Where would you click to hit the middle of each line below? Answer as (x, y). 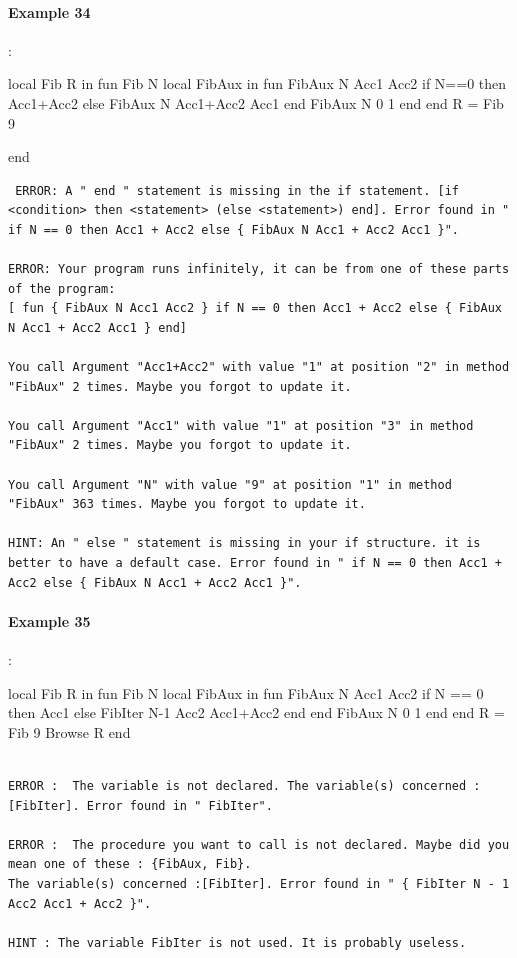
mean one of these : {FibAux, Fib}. (130, 864)
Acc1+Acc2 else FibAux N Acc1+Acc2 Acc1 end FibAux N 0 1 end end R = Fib (256, 102)
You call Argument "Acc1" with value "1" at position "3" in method (241, 425)
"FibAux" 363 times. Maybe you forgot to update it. (187, 504)
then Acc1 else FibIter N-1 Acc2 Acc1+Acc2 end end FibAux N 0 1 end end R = (256, 712)
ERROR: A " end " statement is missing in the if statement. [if (237, 190)
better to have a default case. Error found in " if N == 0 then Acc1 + (255, 563)
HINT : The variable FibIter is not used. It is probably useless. (237, 942)
